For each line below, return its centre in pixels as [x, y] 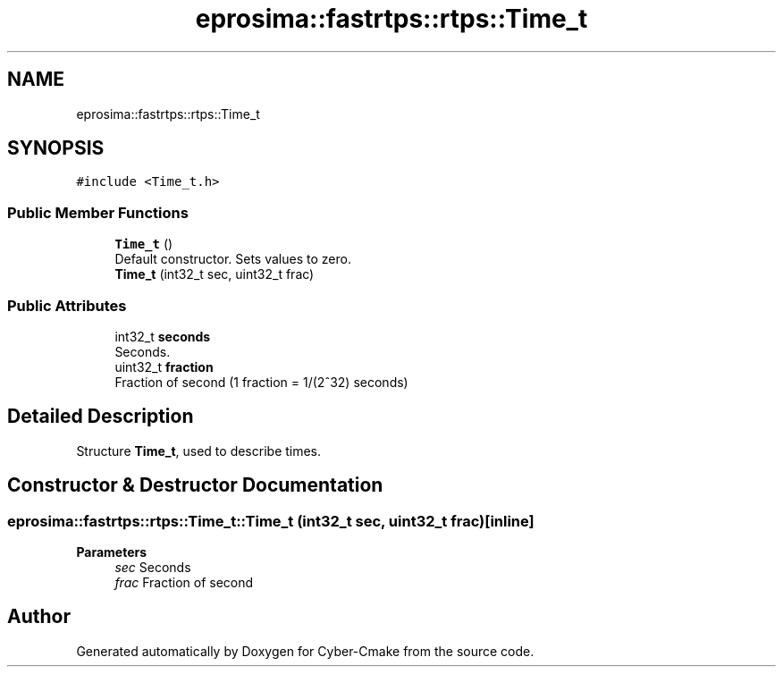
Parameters [112, 552]
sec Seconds [153, 567]
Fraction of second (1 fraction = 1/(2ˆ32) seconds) [261, 382]
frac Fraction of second [184, 582]
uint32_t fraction [164, 366]
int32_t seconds [163, 336]
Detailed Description [101, 417]
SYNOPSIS [56, 148]
